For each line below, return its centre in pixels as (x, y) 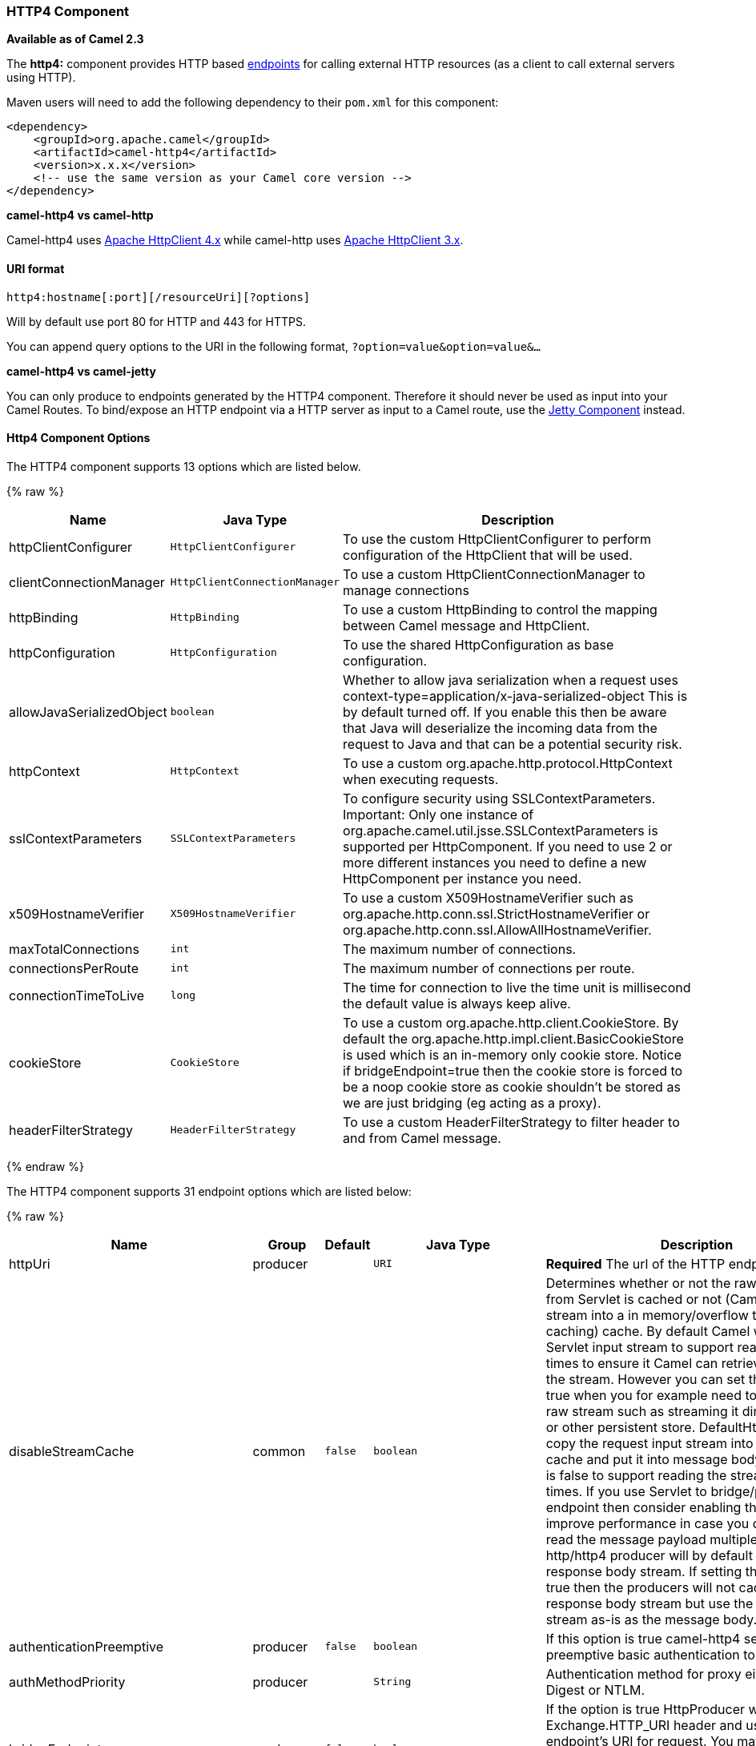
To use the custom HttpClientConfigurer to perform (497, 539)
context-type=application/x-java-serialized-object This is (515, 696)
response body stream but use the (649, 1603)
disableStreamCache (72, 1451)
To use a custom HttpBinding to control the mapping (500, 609)
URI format (36, 268)
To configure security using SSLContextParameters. (499, 798)
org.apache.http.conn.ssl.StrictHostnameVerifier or (497, 913)
